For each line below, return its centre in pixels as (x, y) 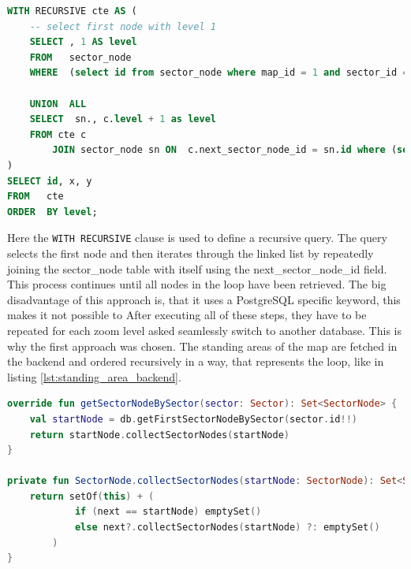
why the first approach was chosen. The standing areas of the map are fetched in (202, 346)
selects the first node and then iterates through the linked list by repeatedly (191, 253)
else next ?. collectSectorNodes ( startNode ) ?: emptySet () (227, 528)
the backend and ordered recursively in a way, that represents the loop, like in (196, 361)
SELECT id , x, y (50, 181)
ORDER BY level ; (52, 212)
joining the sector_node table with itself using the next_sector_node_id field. (197, 268)
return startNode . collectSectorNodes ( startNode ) (159, 435)
